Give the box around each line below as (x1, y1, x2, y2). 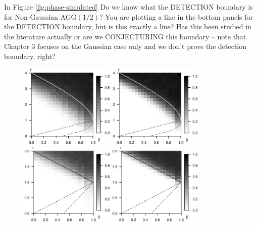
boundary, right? (4, 50, 56, 61)
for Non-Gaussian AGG (4, 11, 77, 22)
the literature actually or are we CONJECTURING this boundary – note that (4, 31, 246, 41)
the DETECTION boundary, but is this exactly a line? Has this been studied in (4, 21, 251, 32)
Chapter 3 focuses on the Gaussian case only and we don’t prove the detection (4, 41, 247, 51)
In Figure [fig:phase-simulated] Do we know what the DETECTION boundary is (4, 2, 253, 12)
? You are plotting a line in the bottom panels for (99, 11, 253, 22)
